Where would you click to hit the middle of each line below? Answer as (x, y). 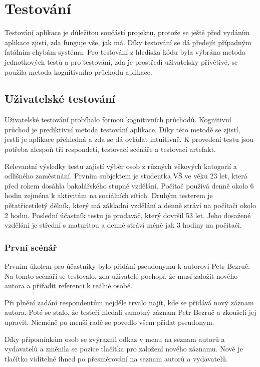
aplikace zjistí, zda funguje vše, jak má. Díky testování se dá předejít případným (128, 42)
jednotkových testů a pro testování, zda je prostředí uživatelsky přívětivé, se (121, 61)
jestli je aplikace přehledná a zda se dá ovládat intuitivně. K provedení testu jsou (129, 139)
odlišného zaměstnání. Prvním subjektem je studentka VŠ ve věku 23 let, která (126, 176)
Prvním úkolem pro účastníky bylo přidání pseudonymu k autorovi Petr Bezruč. (127, 266)
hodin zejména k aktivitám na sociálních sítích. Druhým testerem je (109, 195)
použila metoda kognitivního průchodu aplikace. (78, 71)
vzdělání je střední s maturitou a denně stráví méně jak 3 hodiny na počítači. (123, 225)
